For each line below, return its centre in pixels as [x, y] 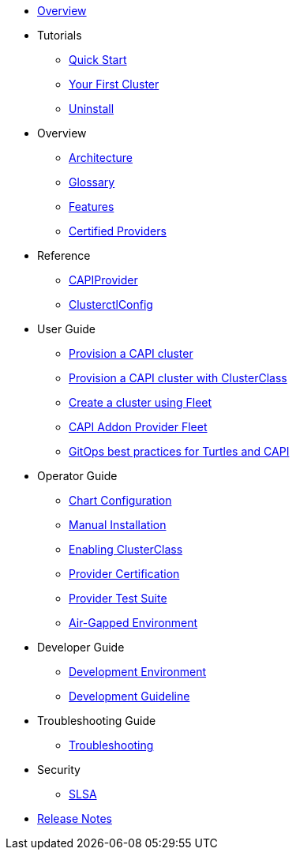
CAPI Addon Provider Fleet [138, 427]
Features [92, 206]
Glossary [92, 182]
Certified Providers [118, 231]
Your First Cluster [114, 84]
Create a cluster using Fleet [141, 402]
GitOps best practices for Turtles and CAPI [179, 451]
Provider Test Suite [118, 598]
